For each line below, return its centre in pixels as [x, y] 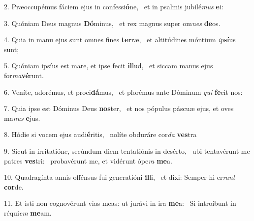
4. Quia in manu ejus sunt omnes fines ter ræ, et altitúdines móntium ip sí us [120, 40]
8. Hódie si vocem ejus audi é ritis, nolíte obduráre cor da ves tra [100, 134]
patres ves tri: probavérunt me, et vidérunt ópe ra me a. [88, 160]
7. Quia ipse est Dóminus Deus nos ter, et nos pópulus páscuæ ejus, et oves [119, 108]
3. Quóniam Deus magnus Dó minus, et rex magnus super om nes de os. [112, 23]
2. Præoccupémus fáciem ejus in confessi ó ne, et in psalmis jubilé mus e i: [114, 6]
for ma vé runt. [24, 75]
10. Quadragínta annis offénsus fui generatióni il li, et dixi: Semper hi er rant [120, 177]
